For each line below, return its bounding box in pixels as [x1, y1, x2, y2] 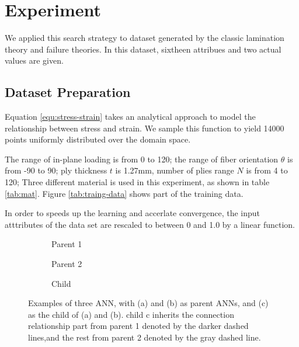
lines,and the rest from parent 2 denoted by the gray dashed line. [28, 331, 261, 343]
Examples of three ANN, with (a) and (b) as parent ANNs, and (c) [28, 297, 269, 309]
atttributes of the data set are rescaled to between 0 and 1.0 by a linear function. [5, 218, 295, 230]
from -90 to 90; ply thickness [5, 164, 107, 176]
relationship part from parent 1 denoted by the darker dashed [28, 320, 249, 332]
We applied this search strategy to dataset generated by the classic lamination [5, 32, 284, 44]
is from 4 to [246, 164, 288, 176]
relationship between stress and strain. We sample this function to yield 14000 [5, 122, 284, 134]
